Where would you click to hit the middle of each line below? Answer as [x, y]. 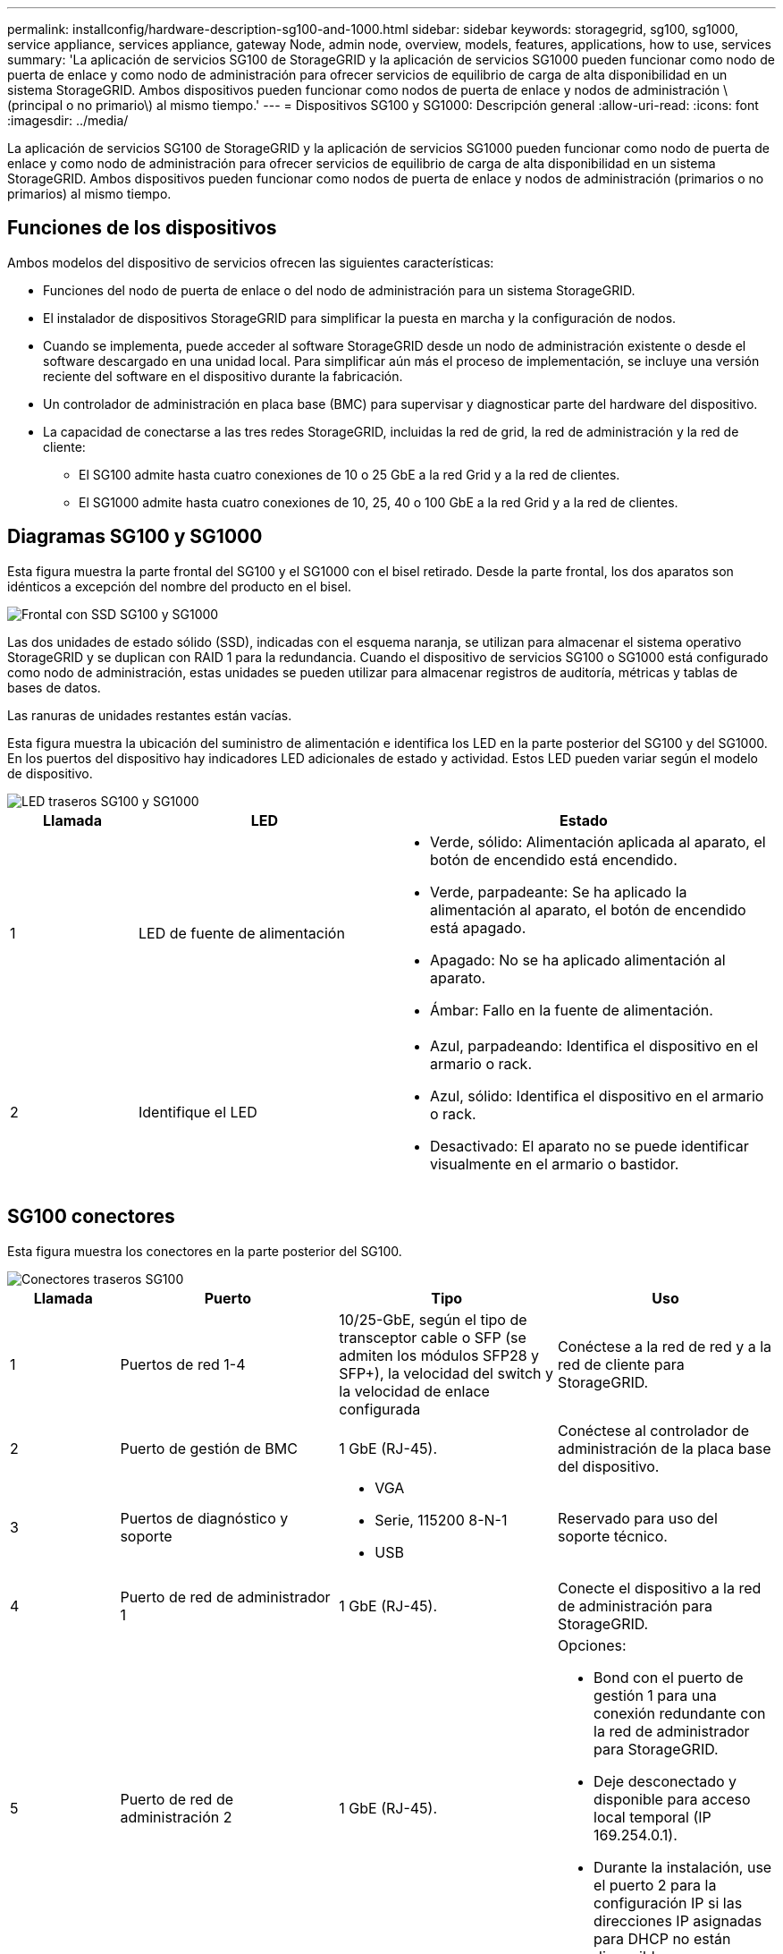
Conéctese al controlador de [654, 1430]
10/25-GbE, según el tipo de [433, 1319]
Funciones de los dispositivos [142, 228]
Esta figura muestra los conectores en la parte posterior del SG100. [205, 1251]
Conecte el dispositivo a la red [660, 1588]
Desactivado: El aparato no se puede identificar [589, 1146]
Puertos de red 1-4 [183, 1364]
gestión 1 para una [655, 1695]
